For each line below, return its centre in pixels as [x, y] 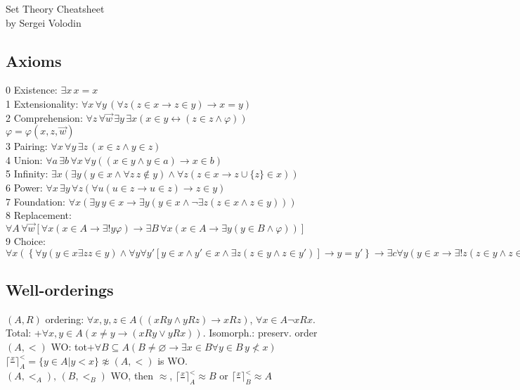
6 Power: [24, 187]
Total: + [24, 333]
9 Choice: [26, 240]
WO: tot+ [73, 346]
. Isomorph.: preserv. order [260, 333]
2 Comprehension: [44, 117]
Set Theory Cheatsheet [55, 8]
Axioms [34, 60]
